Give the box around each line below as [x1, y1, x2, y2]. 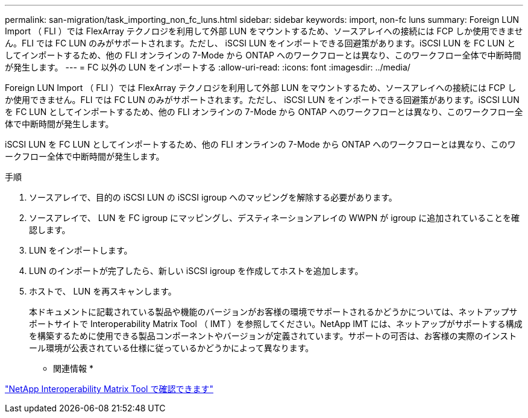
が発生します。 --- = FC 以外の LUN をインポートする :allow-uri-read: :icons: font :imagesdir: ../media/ [5, 62, 410, 72]
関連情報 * [53, 363, 93, 373]
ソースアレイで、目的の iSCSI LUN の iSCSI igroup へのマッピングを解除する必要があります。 [29, 192, 397, 202]
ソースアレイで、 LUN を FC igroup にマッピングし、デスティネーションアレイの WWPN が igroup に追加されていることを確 [29, 213, 520, 223]
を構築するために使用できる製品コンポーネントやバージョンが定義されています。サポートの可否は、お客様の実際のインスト [29, 331, 517, 341]
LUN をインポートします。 [29, 245, 133, 255]
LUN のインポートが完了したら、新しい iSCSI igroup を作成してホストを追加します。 [29, 266, 363, 276]
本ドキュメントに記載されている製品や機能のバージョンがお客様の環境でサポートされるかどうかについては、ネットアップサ [29, 307, 518, 317]
